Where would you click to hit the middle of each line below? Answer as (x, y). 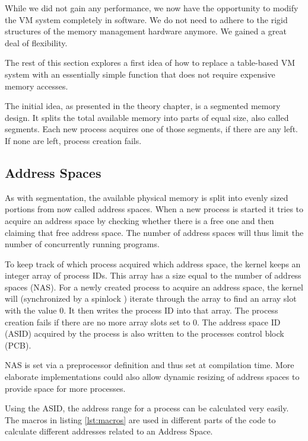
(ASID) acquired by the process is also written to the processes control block (145, 333)
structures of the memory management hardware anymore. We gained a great (146, 31)
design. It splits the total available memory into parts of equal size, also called (147, 117)
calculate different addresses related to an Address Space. (109, 431)
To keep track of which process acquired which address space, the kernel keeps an (153, 263)
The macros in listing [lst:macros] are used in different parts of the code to (140, 419)
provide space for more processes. (65, 388)
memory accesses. (36, 86)
